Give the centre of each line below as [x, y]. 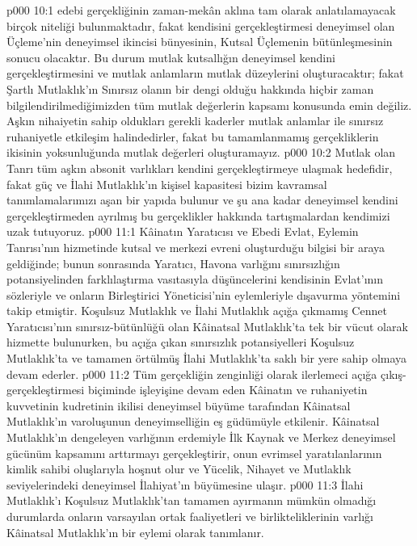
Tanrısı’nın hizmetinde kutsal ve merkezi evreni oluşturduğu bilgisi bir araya [196, 247]
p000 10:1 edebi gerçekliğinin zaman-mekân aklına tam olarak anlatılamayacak [201, 10]
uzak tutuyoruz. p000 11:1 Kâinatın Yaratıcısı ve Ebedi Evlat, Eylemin [183, 231]
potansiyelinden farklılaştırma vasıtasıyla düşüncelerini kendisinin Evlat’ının [195, 279]
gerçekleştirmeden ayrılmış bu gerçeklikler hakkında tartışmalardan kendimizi [198, 215]
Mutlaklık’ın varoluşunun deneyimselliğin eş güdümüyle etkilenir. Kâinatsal [193, 421]
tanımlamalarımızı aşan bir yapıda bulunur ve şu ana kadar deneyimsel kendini [202, 200]
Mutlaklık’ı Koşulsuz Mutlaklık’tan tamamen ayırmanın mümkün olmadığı [192, 500]
